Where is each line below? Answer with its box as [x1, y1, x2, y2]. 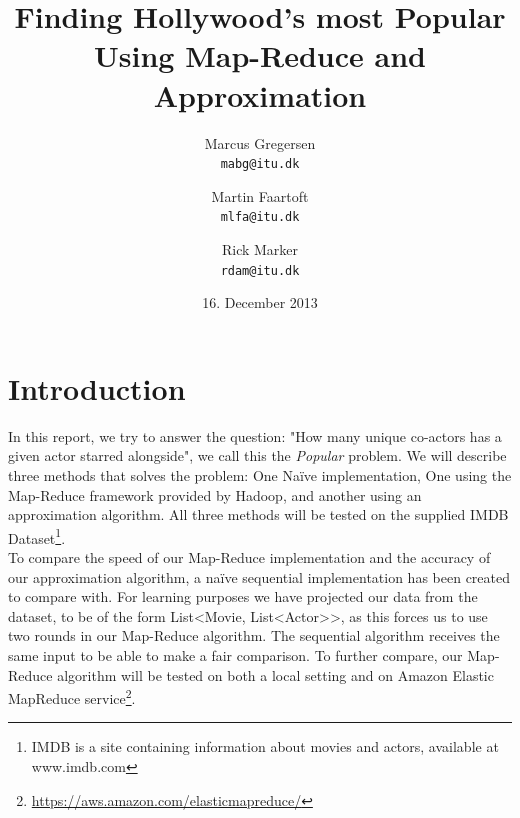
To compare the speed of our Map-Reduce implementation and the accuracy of [8, 547, 491, 567]
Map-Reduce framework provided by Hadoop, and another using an [8, 484, 422, 505]
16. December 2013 [202, 292, 318, 313]
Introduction [8, 367, 186, 408]
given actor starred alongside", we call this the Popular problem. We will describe [8, 445, 507, 466]
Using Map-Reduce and [94, 35, 426, 76]
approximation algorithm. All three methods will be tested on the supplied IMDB [8, 504, 509, 525]
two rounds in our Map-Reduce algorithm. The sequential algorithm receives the [8, 625, 500, 646]
